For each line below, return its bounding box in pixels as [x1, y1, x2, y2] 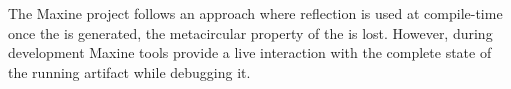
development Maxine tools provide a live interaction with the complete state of [8, 42, 492, 63]
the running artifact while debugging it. [8, 61, 251, 82]
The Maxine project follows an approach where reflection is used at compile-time [8, 3, 503, 23]
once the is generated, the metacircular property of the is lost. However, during [8, 22, 493, 43]
